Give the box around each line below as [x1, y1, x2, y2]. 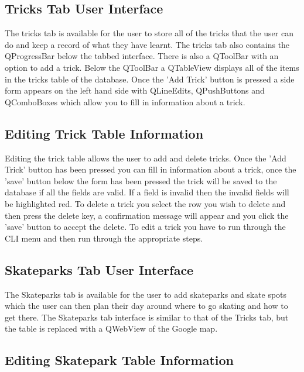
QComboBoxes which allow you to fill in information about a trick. [5, 95, 245, 108]
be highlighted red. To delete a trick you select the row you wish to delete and [5, 197, 286, 209]
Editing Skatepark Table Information [5, 351, 234, 369]
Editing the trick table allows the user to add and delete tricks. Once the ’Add [5, 151, 286, 164]
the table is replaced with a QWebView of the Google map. [5, 322, 218, 335]
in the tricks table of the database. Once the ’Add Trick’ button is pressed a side [5, 73, 295, 85]
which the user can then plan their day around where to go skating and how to [5, 299, 288, 312]
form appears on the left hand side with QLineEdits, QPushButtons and [5, 84, 265, 97]
